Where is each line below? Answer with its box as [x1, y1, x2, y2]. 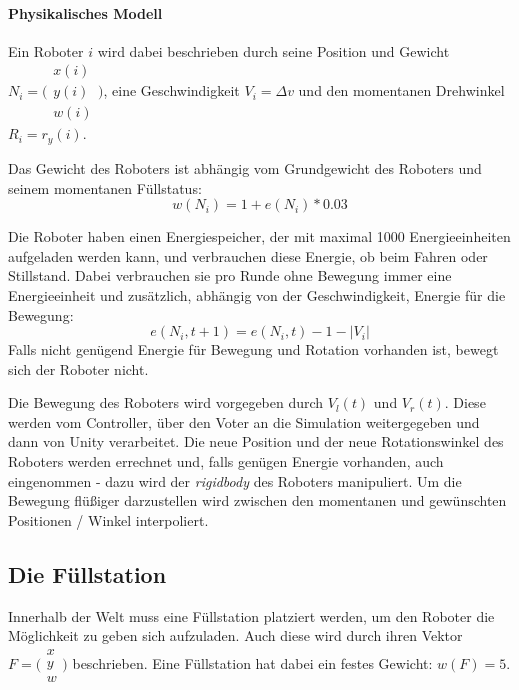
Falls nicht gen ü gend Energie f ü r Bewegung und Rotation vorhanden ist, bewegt [8, 339, 499, 360]
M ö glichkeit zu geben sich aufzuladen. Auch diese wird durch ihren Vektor [8, 625, 463, 646]
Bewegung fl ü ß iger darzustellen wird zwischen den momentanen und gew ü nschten [8, 490, 507, 511]
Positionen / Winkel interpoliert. [8, 509, 209, 530]
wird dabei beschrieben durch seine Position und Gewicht [97, 40, 450, 61]
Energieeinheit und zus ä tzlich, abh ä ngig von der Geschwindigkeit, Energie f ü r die [8, 284, 506, 305]
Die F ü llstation [8, 558, 167, 589]
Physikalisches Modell [8, 2, 163, 23]
